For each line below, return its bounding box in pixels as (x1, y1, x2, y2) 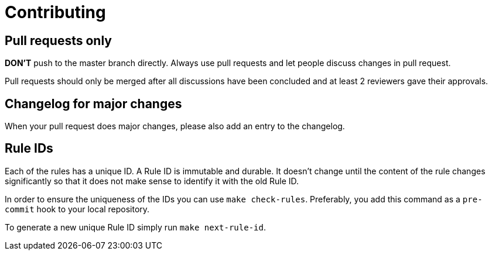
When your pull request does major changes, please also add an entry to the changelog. (5, 121, 345, 132)
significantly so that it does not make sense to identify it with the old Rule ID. (5, 175, 299, 186)
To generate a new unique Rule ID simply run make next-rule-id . (5, 222, 266, 232)
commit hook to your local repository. (5, 204, 150, 214)
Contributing (5, 2, 106, 22)
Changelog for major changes (5, 96, 182, 111)
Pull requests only (5, 33, 112, 48)
